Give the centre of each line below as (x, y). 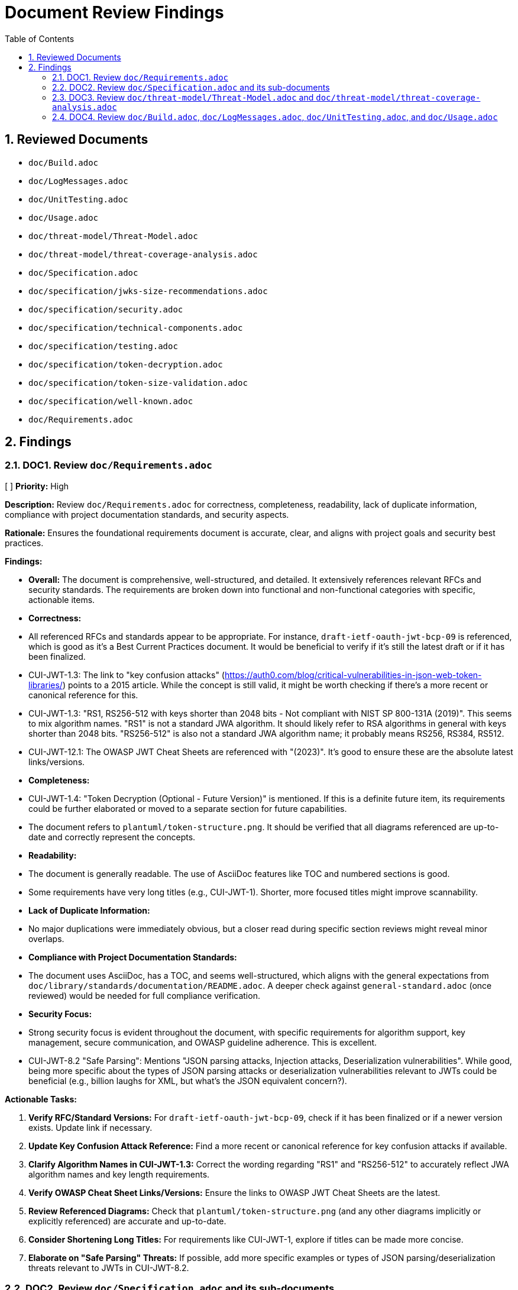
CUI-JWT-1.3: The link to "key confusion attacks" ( (127, 675)
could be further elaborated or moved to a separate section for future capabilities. (188, 808)
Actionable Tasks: (41, 1099)
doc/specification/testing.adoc (103, 346)
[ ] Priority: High (37, 486)
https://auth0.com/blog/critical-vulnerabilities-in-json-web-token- (353, 675)
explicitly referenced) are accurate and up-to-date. (127, 1221)
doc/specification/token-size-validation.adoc (138, 383)
